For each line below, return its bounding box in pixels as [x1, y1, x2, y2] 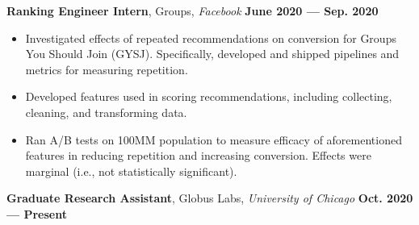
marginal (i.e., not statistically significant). [25, 162, 237, 179]
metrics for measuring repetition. [25, 60, 188, 77]
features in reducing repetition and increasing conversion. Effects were [25, 147, 371, 164]
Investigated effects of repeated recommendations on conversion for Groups [25, 29, 396, 46]
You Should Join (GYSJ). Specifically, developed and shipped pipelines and [25, 45, 400, 62]
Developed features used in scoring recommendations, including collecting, [25, 88, 392, 105]
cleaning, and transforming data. [25, 103, 187, 120]
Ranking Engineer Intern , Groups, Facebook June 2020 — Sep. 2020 [6, 2, 379, 19]
